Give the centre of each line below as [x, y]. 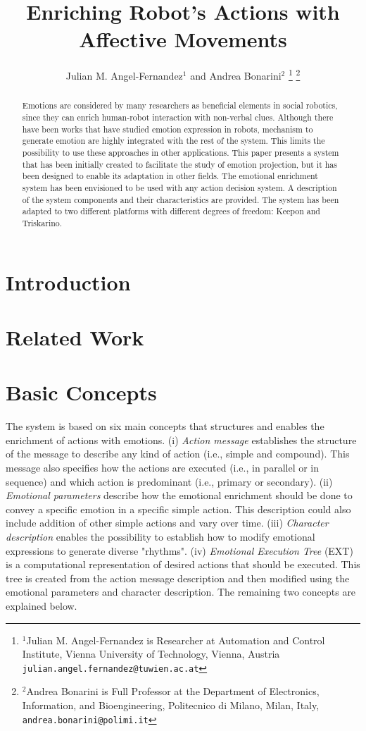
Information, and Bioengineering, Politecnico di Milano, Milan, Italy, [171, 705]
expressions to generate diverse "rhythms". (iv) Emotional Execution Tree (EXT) [179, 550]
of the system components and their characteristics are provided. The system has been [181, 199]
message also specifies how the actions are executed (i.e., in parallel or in [163, 468]
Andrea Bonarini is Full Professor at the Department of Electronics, [173, 691]
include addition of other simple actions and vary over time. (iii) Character [167, 523]
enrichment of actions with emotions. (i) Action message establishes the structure [181, 440]
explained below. [42, 605]
